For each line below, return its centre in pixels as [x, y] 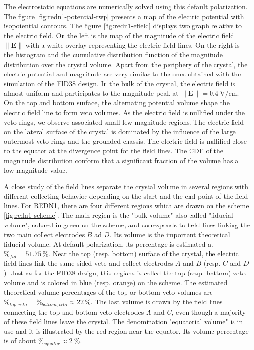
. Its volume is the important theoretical [170, 234]
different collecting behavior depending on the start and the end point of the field [126, 196]
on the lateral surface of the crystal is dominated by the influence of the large [120, 131]
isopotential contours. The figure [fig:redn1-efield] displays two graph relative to [123, 26]
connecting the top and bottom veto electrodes [74, 312]
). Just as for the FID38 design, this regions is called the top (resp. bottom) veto [125, 273]
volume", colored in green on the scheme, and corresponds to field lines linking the [127, 225]
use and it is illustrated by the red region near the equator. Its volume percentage [126, 331]
